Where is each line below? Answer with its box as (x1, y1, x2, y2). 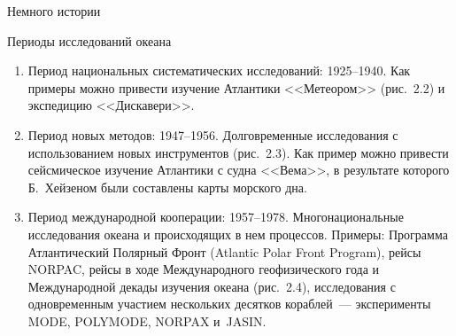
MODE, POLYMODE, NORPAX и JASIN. (27, 311, 267, 330)
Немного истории (7, 2, 101, 20)
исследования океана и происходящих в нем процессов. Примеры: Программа (27, 224, 448, 243)
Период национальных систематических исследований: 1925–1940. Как (27, 61, 411, 80)
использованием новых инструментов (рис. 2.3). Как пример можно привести (27, 143, 449, 161)
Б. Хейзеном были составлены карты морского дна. (27, 177, 307, 196)
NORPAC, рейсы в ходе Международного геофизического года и (27, 260, 380, 278)
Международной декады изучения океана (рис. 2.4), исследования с (27, 277, 396, 295)
